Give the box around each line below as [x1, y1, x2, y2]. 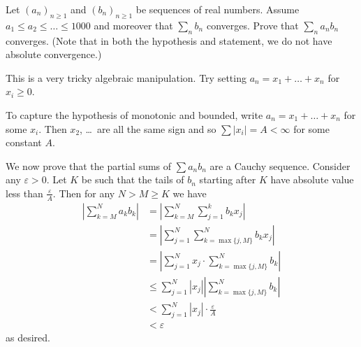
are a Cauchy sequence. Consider [209, 158, 351, 173]
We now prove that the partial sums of [6, 158, 172, 173]
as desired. [6, 330, 50, 345]
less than [6, 185, 43, 200]
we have [172, 185, 207, 200]
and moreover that [94, 17, 173, 32]
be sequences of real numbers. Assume [135, 2, 300, 16]
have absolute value [270, 172, 354, 187]
